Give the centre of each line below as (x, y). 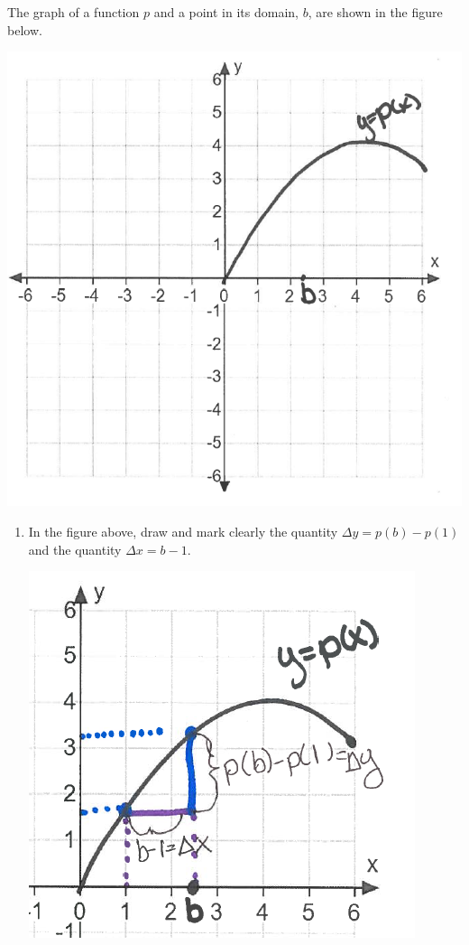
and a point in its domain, (226, 12)
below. (25, 29)
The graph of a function (74, 12)
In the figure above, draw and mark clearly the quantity (183, 532)
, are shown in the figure (375, 12)
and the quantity (75, 549)
